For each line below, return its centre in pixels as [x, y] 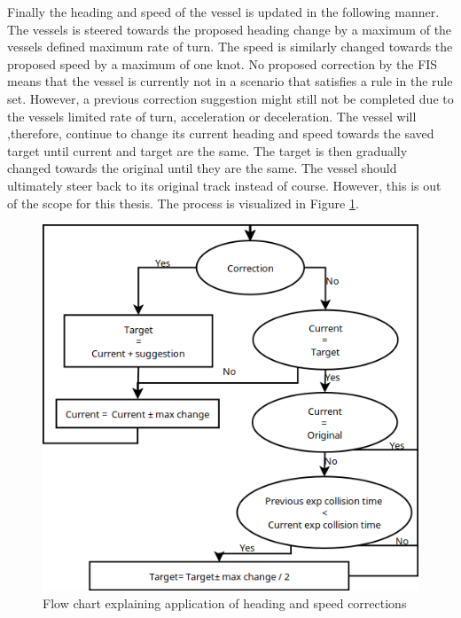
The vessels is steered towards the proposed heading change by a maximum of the [230, 29]
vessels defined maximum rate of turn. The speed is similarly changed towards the [230, 47]
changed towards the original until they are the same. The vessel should [202, 168]
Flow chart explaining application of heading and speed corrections [225, 602]
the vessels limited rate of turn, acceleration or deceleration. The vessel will [212, 116]
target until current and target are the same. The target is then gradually [207, 150]
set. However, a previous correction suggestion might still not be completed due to [230, 98]
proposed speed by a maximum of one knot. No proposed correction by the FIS [223, 63]
